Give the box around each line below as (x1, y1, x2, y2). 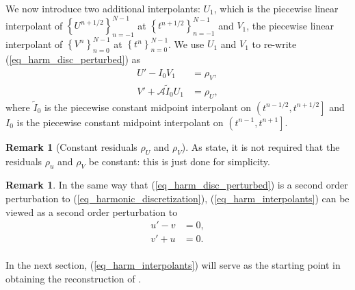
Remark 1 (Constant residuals (5, 139, 137, 154)
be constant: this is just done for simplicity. (88, 154, 270, 168)
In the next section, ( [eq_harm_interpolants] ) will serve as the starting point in (5, 258, 341, 272)
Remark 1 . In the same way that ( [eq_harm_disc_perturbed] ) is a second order (5, 178, 348, 192)
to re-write (252, 36, 297, 51)
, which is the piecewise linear (213, 1, 339, 15)
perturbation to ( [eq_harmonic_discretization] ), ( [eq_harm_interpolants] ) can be (5, 191, 350, 206)
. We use (168, 36, 205, 51)
